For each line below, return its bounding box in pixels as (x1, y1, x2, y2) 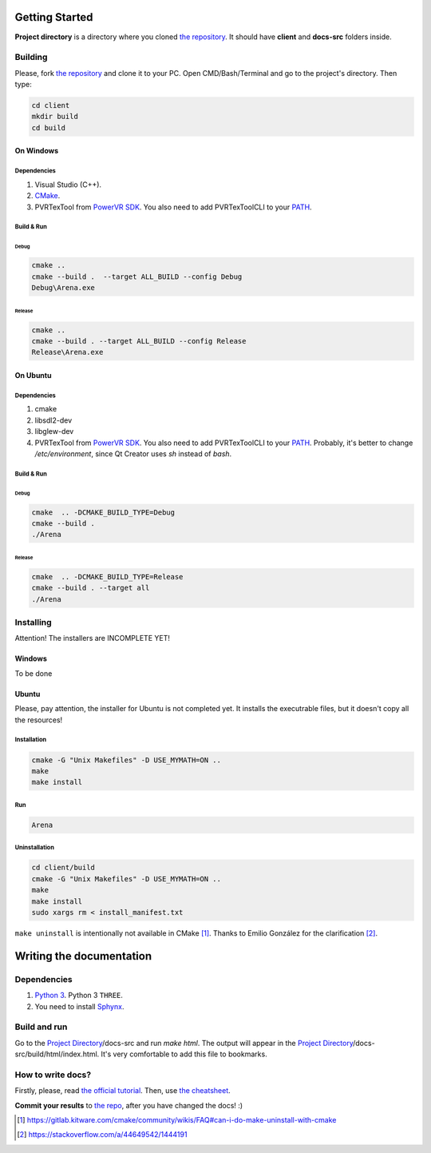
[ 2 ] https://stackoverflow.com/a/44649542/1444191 (17, 1130, 188, 1139)
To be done (14, 668, 53, 678)
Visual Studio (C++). (34, 180, 102, 189)
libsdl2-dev (34, 415, 73, 425)
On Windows (14, 146, 59, 156)
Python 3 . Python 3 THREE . (34, 991, 124, 1000)
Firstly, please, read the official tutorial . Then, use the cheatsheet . (14, 1086, 231, 1095)
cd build (31, 123, 66, 132)
